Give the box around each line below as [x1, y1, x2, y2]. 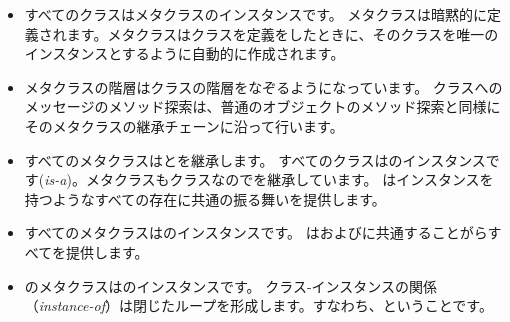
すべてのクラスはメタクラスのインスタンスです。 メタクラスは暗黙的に [24, 4, 488, 24]
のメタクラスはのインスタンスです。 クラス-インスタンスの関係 [24, 275, 438, 296]
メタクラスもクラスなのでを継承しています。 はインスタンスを [85, 169, 494, 190]
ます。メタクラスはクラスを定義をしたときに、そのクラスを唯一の [66, 23, 499, 44]
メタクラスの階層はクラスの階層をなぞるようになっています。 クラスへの [24, 76, 503, 97]
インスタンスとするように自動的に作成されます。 [24, 43, 345, 64]
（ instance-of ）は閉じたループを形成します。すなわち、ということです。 [24, 295, 493, 316]
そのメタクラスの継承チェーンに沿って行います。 [24, 115, 344, 136]
